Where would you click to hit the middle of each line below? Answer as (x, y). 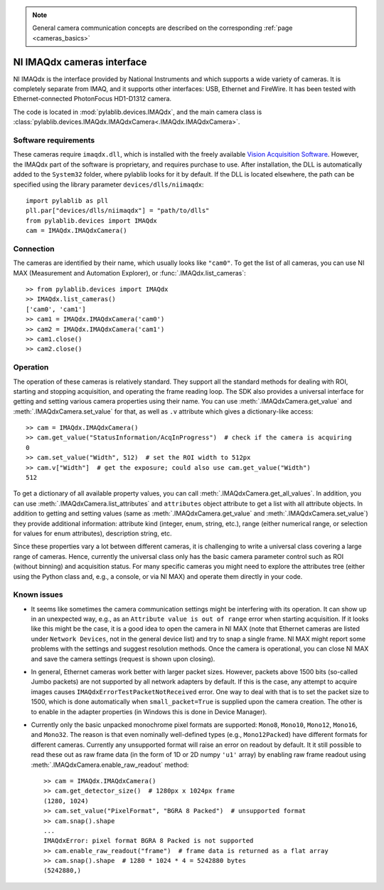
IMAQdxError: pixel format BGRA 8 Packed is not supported (149, 841)
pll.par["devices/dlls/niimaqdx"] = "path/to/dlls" (118, 211)
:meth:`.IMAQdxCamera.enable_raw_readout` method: (110, 765)
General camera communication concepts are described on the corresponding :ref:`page (162, 28)
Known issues (38, 595)
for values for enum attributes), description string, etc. (92, 533)
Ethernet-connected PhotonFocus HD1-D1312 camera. (92, 99)
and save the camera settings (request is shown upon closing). (123, 659)
